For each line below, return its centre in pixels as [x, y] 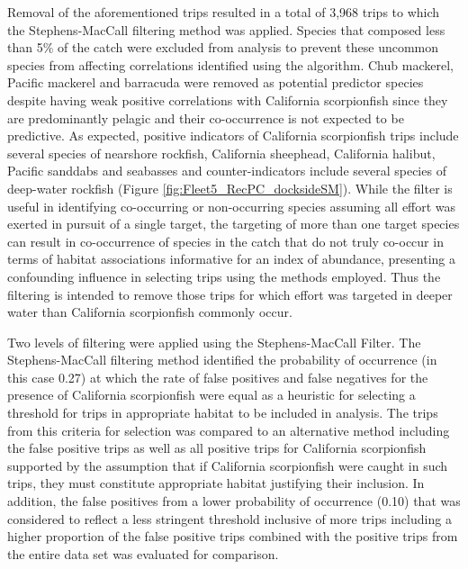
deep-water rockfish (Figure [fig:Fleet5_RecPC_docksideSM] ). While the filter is [230, 188]
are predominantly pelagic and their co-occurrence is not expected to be [206, 117]
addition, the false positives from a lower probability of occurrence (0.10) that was [234, 501]
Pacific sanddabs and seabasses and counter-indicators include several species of [227, 171]
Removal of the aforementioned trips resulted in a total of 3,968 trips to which [224, 12]
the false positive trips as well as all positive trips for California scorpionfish [217, 448]
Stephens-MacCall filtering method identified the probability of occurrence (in [222, 360]
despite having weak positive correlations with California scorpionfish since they [228, 99]
